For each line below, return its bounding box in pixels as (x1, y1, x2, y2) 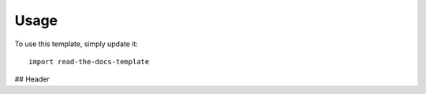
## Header (14, 74, 50, 84)
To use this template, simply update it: (14, 39, 138, 49)
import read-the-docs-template (28, 57, 150, 66)
